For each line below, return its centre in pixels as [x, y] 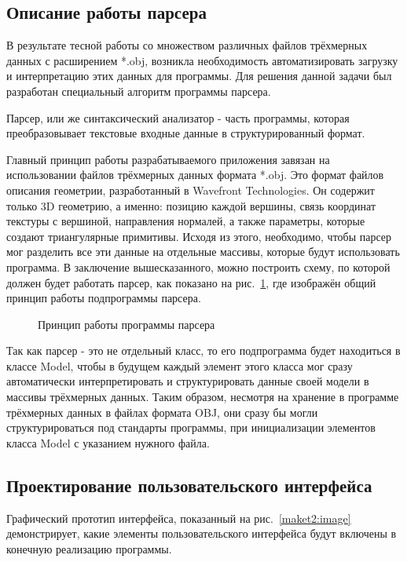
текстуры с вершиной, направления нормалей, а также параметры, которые [186, 221]
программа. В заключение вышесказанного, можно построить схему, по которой [198, 266]
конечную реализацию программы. [89, 548]
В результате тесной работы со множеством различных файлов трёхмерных [187, 45]
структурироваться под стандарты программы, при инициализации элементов [191, 427]
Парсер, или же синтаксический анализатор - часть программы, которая [178, 117]
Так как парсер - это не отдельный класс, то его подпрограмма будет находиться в [203, 350]
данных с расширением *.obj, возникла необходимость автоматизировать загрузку [202, 60]
